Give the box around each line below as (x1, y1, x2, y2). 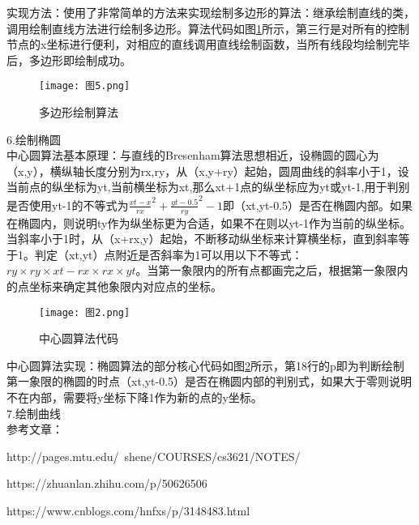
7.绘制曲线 (6, 404, 61, 421)
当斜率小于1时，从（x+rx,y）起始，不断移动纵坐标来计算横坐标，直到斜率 (6, 230, 399, 247)
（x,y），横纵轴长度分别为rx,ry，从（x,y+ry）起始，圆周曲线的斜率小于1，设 (6, 162, 409, 179)
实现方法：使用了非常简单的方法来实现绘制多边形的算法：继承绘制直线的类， (6, 4, 415, 20)
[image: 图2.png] (39, 306, 130, 318)
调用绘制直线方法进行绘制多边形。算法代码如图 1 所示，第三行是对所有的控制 (6, 19, 409, 36)
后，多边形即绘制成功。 (6, 51, 131, 68)
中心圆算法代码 (39, 330, 118, 347)
